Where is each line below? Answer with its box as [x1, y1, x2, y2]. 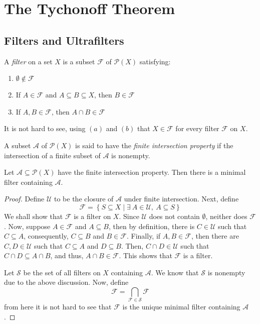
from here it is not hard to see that [4, 301, 112, 312]
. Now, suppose [4, 221, 51, 231]
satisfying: [139, 56, 171, 66]
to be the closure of [54, 193, 114, 204]
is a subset [63, 56, 95, 66]
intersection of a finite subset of [4, 150, 101, 160]
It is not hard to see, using [4, 123, 86, 134]
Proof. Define [4, 193, 45, 204]
